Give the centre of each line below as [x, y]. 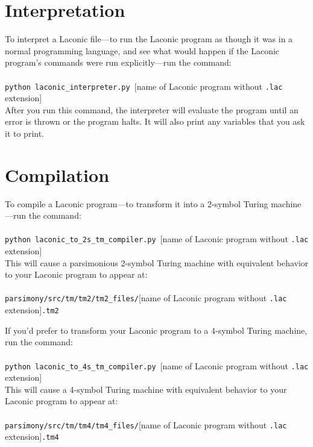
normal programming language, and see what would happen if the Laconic [142, 50]
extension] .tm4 [32, 436]
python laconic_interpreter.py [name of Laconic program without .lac [144, 86]
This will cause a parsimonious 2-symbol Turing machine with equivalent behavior [157, 262]
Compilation [57, 174]
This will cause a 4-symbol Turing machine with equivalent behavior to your [146, 389]
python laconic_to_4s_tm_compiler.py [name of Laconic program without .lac [157, 365]
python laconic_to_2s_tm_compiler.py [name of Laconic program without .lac [157, 239]
